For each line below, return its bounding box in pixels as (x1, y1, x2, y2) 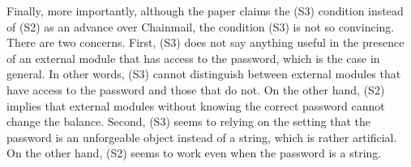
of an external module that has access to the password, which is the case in (6, 49, 380, 66)
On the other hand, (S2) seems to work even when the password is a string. (6, 144, 382, 161)
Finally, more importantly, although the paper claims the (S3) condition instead (6, 2, 404, 19)
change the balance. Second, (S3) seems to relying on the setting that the (6, 113, 371, 130)
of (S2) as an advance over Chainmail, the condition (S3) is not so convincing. (6, 18, 395, 35)
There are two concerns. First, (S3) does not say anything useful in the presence (6, 34, 405, 51)
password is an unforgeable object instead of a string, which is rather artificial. (6, 128, 397, 145)
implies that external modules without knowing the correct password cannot (6, 97, 385, 114)
